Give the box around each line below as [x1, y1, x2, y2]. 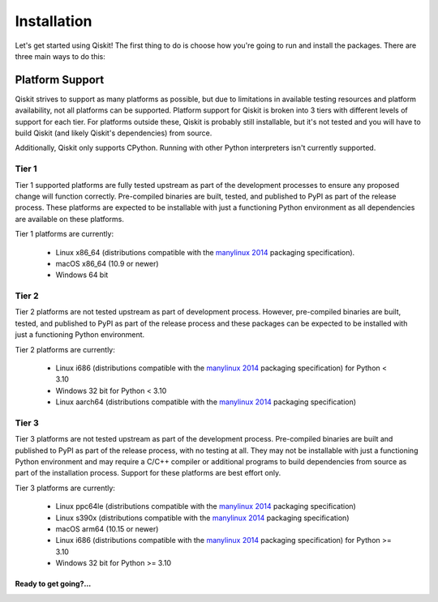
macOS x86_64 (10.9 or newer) [55, 258, 159, 268]
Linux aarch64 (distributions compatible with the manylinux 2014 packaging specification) [55, 397, 357, 407]
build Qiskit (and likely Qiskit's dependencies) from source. [15, 128, 213, 138]
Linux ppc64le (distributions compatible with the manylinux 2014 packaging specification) [55, 502, 356, 511]
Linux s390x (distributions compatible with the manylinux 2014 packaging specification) [55, 513, 350, 523]
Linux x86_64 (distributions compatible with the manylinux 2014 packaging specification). [55, 247, 355, 257]
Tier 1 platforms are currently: [15, 229, 114, 239]
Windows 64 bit [55, 270, 109, 280]
